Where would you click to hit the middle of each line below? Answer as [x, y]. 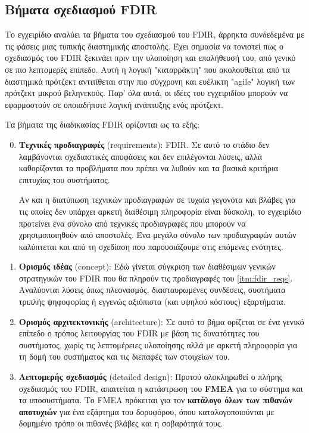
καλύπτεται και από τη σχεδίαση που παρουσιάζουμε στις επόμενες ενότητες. [151, 246]
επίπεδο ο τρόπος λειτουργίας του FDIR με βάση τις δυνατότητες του [139, 333]
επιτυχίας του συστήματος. [64, 179]
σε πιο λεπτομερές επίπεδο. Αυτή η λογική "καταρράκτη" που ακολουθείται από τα [147, 69]
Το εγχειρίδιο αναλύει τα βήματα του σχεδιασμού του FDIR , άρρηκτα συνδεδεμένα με [155, 34]
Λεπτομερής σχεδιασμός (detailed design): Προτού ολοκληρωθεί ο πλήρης [151, 377]
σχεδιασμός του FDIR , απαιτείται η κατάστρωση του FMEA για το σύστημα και [161, 388]
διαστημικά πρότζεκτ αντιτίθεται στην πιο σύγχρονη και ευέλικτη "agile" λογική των [150, 81]
